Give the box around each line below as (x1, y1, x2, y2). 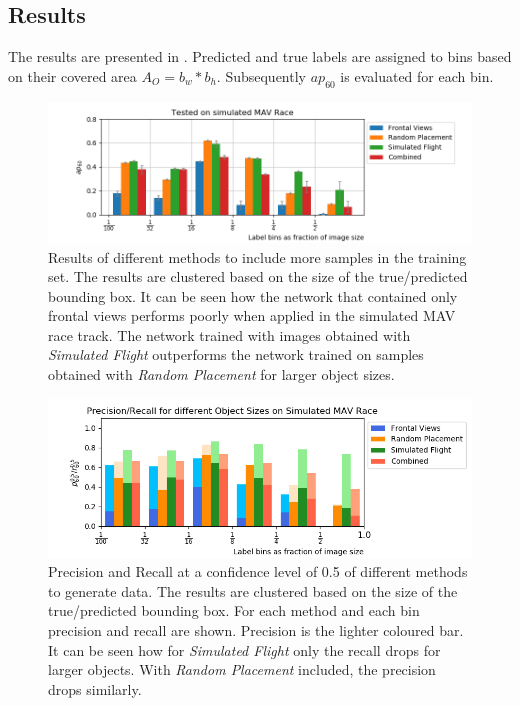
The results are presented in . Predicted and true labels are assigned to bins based (8, 46, 512, 67)
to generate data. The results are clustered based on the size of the (48, 580, 458, 601)
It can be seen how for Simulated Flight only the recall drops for (48, 639, 441, 660)
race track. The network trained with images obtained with (48, 324, 411, 345)
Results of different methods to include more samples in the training (48, 246, 467, 267)
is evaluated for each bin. (340, 65, 494, 86)
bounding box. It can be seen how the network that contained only (48, 285, 458, 306)
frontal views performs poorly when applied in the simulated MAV (48, 305, 456, 326)
